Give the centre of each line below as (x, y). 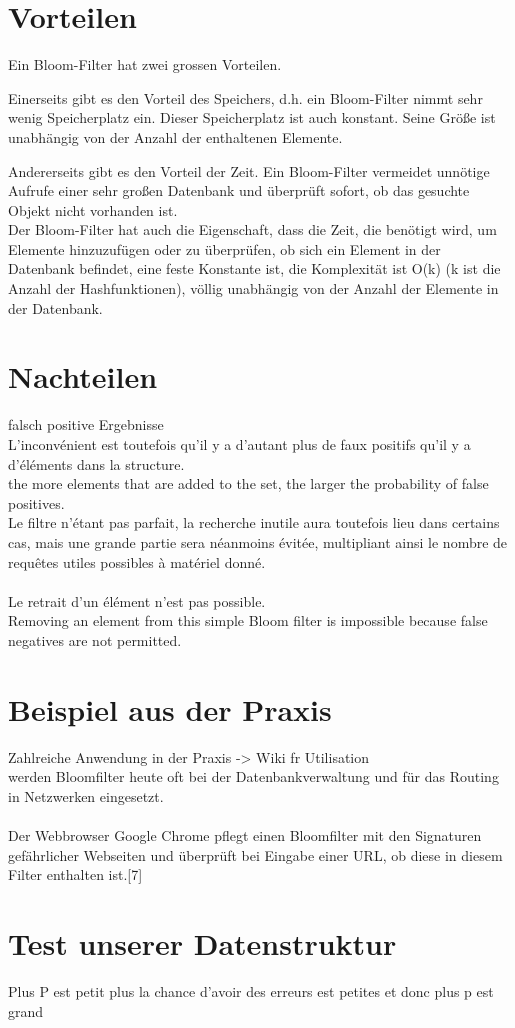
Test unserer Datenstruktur (202, 942)
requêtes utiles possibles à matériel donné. (137, 561)
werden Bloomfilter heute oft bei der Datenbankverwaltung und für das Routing (253, 776)
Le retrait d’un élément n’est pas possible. (137, 600)
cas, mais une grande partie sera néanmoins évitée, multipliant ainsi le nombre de (258, 541)
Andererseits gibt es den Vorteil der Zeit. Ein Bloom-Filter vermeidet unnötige (249, 170)
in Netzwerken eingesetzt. (86, 795)
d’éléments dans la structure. (96, 463)
